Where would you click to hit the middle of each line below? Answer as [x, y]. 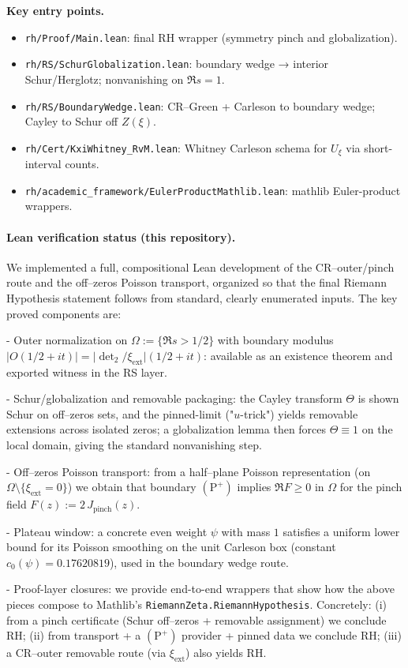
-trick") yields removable [299, 413]
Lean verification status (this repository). [121, 236]
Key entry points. [55, 10]
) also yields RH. [226, 653]
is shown [378, 398]
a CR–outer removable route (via [86, 653]
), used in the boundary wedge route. [199, 562]
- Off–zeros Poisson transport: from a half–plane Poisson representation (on [189, 471]
